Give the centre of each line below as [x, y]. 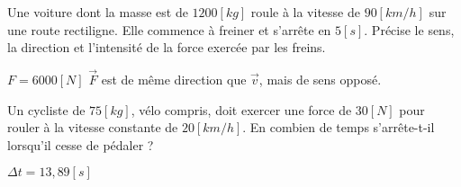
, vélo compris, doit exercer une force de [241, 109]
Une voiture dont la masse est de [98, 12]
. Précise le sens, [409, 29]
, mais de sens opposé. [320, 79]
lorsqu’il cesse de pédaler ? [81, 144]
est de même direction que [174, 79]
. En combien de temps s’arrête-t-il [339, 127]
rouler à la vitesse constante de [93, 127]
